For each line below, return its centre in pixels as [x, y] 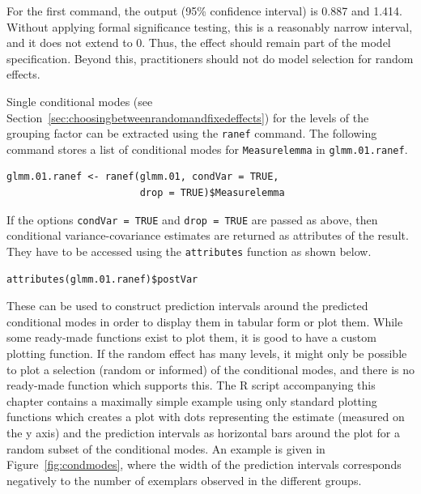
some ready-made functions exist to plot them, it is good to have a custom [191, 337]
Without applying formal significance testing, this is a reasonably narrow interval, [210, 26]
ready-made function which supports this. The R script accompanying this [191, 385]
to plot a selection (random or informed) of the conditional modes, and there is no [211, 369]
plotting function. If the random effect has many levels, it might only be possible [207, 353]
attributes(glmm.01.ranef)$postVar [102, 279]
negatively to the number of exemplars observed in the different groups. [184, 480]
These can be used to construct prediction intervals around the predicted [187, 306]
